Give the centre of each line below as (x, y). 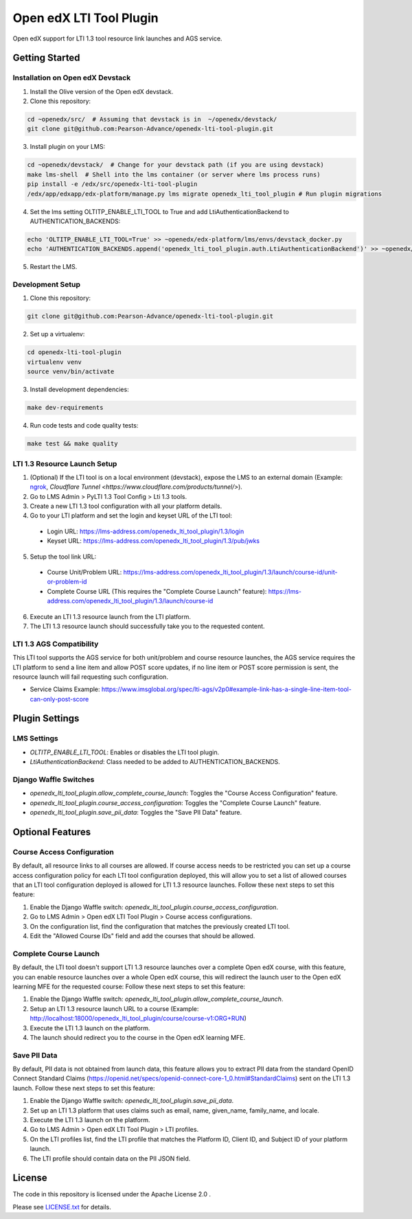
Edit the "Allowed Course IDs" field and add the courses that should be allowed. (142, 936)
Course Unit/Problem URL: (84, 572)
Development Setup (46, 285)
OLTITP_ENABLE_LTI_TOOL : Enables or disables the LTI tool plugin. (125, 752)
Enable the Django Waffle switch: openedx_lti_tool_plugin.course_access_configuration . (154, 907)
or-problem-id (67, 582)
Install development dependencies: (80, 390)
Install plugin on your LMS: (68, 147)
